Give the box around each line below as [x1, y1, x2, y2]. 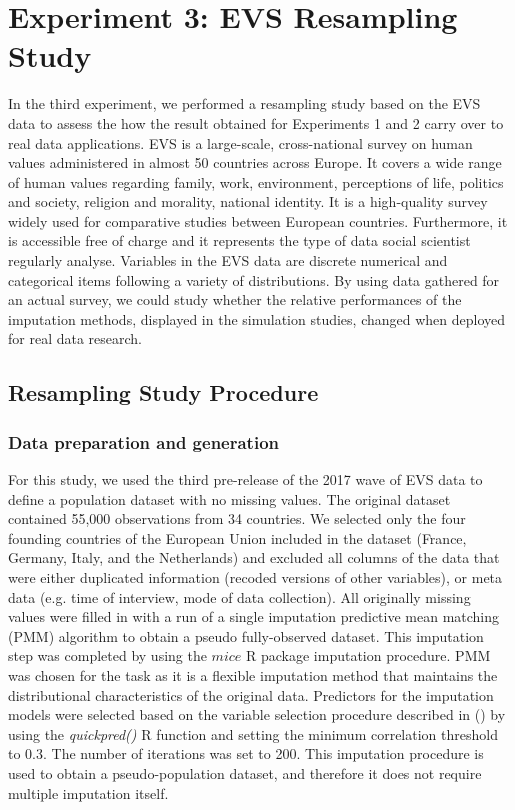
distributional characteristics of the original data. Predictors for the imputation [8, 684, 494, 705]
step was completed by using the [8, 645, 207, 666]
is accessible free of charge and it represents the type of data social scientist [8, 230, 471, 251]
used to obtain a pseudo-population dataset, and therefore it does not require [8, 762, 482, 783]
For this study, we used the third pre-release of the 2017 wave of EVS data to [8, 469, 483, 490]
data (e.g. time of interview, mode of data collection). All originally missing [8, 586, 471, 607]
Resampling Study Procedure [8, 377, 319, 408]
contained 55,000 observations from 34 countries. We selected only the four [8, 508, 466, 529]
